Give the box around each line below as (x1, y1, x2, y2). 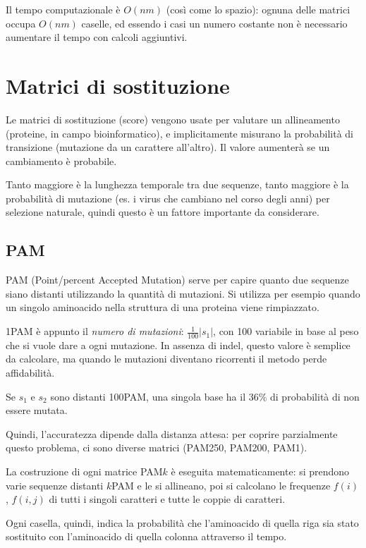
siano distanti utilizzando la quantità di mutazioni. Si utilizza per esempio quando (6, 286, 360, 300)
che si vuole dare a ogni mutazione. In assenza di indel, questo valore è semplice (6, 337, 350, 352)
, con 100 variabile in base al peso (213, 324, 359, 339)
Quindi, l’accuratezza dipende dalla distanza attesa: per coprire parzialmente (6, 426, 338, 441)
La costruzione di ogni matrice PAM (6, 464, 163, 479)
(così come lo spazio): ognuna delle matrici (166, 2, 350, 16)
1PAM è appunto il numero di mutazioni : (6, 324, 184, 339)
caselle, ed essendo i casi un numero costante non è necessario (81, 16, 348, 30)
